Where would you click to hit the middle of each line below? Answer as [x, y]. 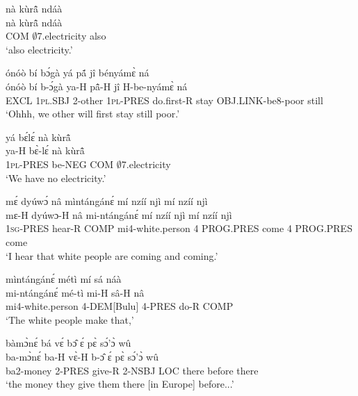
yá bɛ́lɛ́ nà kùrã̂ [38, 137]
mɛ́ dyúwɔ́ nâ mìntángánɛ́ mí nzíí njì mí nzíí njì [107, 201]
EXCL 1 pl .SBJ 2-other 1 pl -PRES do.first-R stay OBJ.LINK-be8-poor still [164, 100]
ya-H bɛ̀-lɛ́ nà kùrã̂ [45, 150]
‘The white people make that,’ [70, 319]
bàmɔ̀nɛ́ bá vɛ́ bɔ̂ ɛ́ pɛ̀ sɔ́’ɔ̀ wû [68, 343]
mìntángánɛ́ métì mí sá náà [64, 279]
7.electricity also [72, 36]
